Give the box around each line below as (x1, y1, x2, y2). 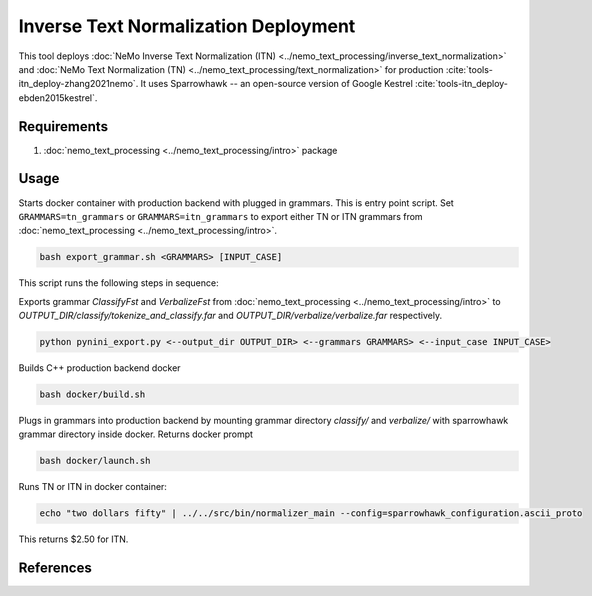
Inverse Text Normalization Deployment (18, 15, 356, 37)
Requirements (18, 118, 109, 135)
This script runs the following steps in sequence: (18, 277, 219, 289)
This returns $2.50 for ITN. (18, 533, 129, 545)
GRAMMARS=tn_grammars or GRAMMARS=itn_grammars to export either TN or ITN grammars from (18, 210, 424, 222)
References (18, 560, 92, 577)
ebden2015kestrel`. (18, 91, 98, 104)
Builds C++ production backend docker (18, 362, 181, 374)
